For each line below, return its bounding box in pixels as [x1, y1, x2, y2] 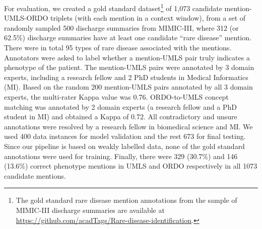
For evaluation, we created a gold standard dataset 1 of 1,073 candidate [4, 2, 222, 13]
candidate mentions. [4, 170, 66, 181]
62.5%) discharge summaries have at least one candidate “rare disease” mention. [4, 32, 251, 43]
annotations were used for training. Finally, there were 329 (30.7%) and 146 [4, 150, 238, 161]
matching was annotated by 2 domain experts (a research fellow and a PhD [4, 101, 237, 112]
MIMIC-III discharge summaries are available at [16, 204, 165, 215]
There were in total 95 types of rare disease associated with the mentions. [4, 42, 232, 53]
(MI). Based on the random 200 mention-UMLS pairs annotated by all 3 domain [4, 82, 253, 92]
